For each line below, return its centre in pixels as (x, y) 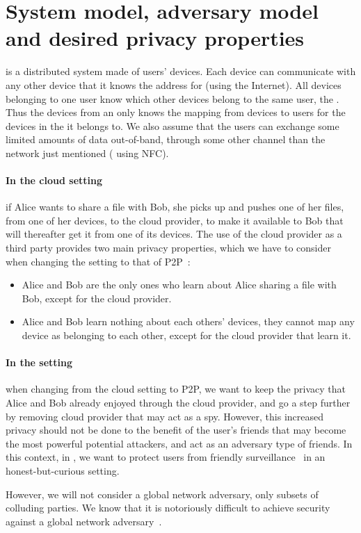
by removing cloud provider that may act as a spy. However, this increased (165, 416)
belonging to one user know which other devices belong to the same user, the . (173, 98)
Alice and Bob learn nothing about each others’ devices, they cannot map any (188, 321)
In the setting (39, 362)
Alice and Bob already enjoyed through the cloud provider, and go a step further (178, 402)
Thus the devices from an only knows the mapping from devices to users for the (176, 112)
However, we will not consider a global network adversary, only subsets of (162, 494)
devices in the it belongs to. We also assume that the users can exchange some (173, 125)
